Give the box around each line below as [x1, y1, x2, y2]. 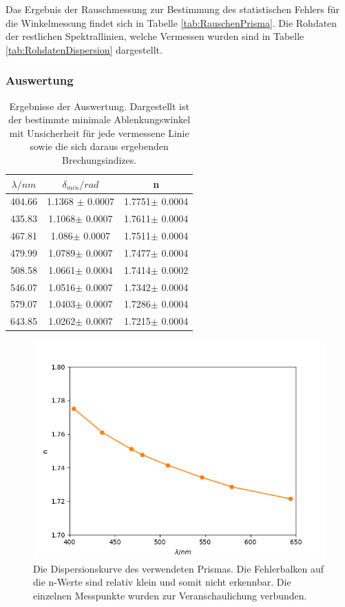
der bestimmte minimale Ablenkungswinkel [8, 112, 191, 127]
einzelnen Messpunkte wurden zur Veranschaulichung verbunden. [33, 588, 307, 602]
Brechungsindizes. [62, 152, 137, 167]
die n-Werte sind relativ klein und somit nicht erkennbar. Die [33, 575, 291, 589]
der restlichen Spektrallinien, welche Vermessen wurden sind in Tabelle [6, 29, 304, 43]
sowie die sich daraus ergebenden [30, 139, 169, 153]
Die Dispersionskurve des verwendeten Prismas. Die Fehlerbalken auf [33, 561, 324, 575]
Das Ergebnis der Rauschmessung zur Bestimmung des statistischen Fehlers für [6, 2, 339, 16]
